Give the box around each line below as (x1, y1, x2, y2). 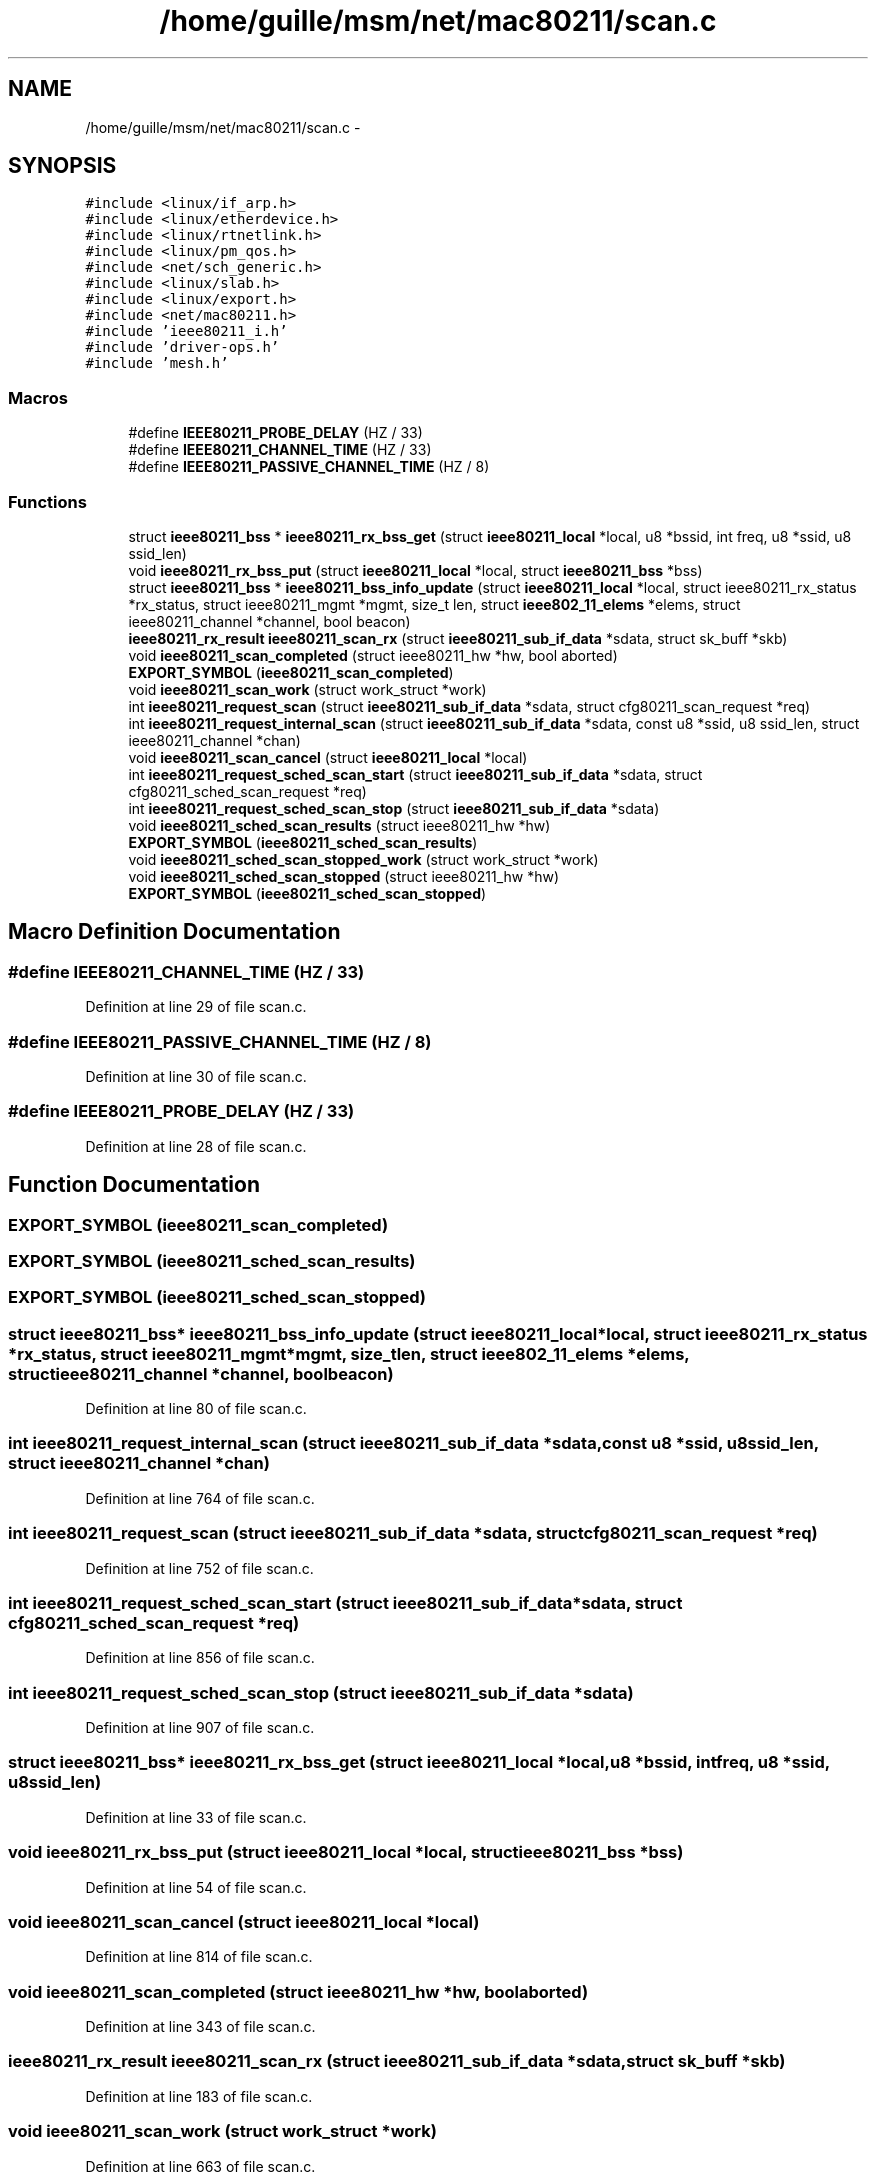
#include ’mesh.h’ (85, 355, 229, 372)
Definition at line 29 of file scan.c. (85, 998, 307, 1016)
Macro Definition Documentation (8, 919, 341, 945)
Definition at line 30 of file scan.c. (85, 1067, 307, 1085)
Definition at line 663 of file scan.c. (85, 2157, 316, 2175)
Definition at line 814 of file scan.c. (85, 1948, 313, 1966)
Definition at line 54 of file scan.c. (85, 1878, 307, 1896)
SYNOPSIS (8, 153, 117, 179)
